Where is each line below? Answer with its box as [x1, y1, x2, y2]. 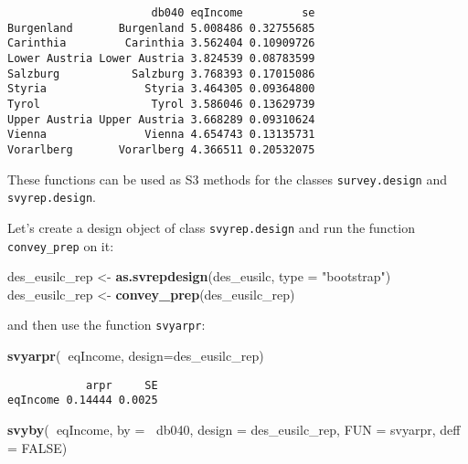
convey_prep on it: [7, 236, 114, 255]
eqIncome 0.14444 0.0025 [7, 394, 158, 407]
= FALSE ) [7, 438, 68, 457]
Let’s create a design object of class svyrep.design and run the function [7, 217, 415, 237]
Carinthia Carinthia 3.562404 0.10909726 [7, 37, 315, 50]
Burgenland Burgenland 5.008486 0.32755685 [7, 21, 315, 35]
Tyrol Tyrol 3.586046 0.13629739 [7, 97, 315, 111]
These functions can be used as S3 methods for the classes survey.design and [7, 169, 448, 188]
